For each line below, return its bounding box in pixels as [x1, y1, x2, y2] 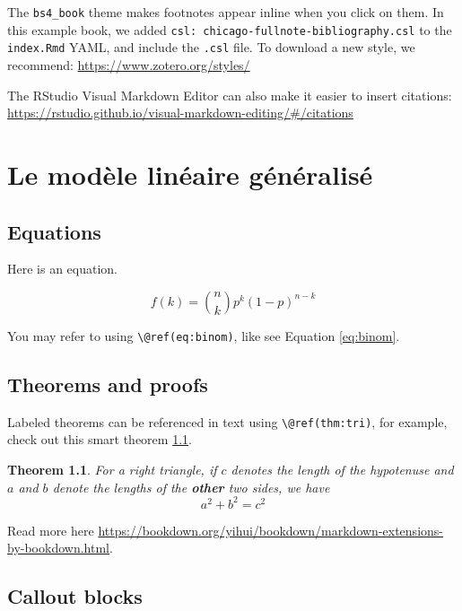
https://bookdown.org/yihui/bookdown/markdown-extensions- [98, 520, 443, 539]
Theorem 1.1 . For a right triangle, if [7, 460, 217, 479]
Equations [7, 217, 101, 245]
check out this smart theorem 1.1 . [7, 430, 192, 449]
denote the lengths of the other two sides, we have [52, 477, 330, 496]
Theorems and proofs [7, 370, 208, 397]
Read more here [7, 520, 94, 539]
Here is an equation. [7, 259, 118, 278]
